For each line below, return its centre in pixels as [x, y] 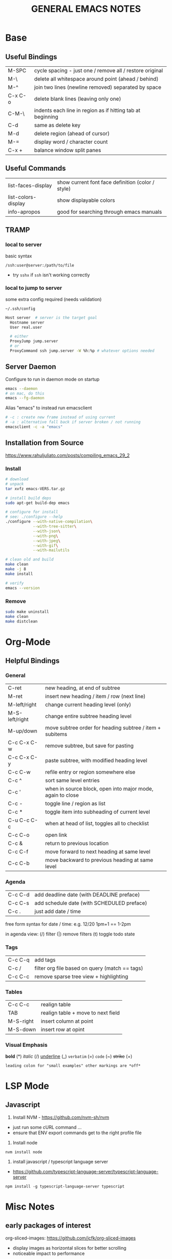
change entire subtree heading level [88, 716]
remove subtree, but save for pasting [90, 746]
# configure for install [32, 512]
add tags [45, 960]
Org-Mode [28, 642]
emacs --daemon [21, 388]
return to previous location [77, 843]
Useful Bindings [31, 57]
